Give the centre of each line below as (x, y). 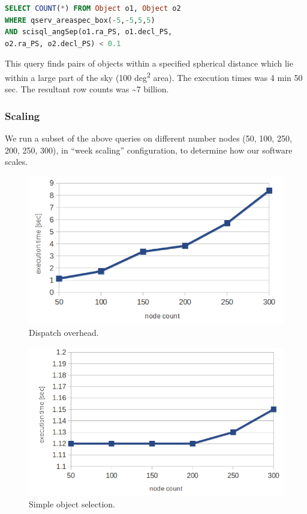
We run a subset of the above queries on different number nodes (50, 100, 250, (148, 138)
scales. (16, 162)
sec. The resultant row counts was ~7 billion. (87, 89)
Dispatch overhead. (64, 333)
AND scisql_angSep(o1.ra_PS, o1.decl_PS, (89, 32)
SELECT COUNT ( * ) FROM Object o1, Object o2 (93, 8)
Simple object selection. (72, 504)
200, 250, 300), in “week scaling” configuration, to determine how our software (149, 150)
